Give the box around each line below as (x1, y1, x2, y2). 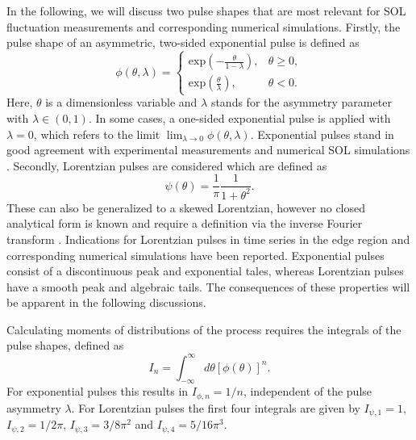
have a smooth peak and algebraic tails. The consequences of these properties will (6, 278, 410, 295)
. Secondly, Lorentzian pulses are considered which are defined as (6, 157, 327, 174)
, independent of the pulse (243, 383, 372, 400)
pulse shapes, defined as (6, 337, 124, 354)
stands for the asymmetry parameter (210, 94, 392, 111)
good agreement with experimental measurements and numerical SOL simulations (6, 141, 410, 158)
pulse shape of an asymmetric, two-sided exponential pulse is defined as (6, 34, 360, 51)
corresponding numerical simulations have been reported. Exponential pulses (6, 246, 385, 263)
